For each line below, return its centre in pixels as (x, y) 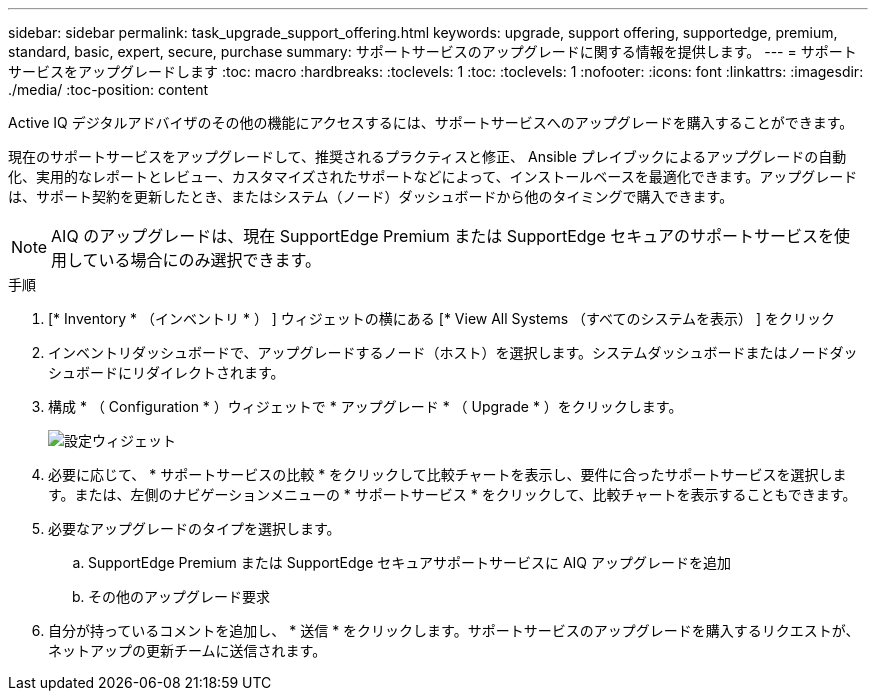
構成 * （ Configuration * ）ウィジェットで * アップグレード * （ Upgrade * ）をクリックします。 (365, 406)
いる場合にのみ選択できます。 (209, 260)
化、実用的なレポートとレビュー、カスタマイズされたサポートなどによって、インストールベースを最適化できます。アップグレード (433, 176)
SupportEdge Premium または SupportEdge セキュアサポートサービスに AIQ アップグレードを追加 (410, 562)
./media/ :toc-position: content (108, 89)
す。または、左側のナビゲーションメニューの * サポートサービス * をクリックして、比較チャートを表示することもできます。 (452, 494)
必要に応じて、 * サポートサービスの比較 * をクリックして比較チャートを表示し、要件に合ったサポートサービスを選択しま (447, 474)
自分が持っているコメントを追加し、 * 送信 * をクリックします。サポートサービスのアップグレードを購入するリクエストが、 (454, 630)
